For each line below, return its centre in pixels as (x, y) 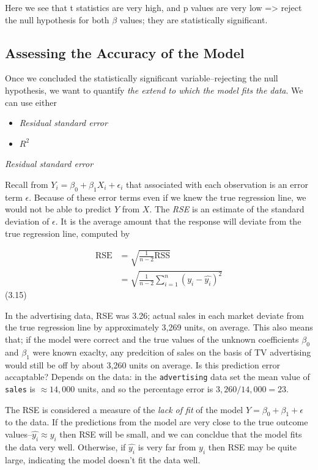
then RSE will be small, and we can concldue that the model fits (181, 434)
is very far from (167, 446)
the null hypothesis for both (57, 19)
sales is (20, 388)
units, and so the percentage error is (146, 388)
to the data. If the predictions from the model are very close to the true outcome (157, 422)
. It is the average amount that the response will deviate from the (178, 221)
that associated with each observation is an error (217, 184)
